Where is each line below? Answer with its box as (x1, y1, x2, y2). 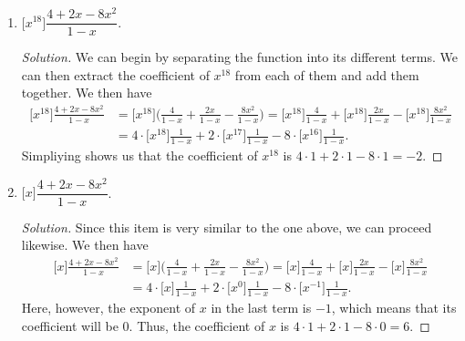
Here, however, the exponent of (21, 298, 196, 317)
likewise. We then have (21, 235, 149, 254)
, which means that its (331, 298, 457, 317)
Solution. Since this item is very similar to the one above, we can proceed (21, 217, 432, 236)
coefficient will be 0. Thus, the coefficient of (21, 315, 265, 335)
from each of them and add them (234, 65, 419, 84)
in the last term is (211, 298, 312, 317)
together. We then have (21, 83, 152, 102)
